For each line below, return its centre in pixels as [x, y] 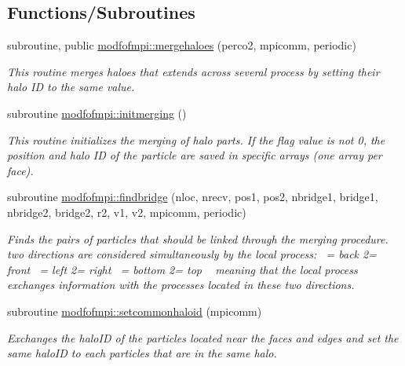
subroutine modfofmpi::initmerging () [97, 113]
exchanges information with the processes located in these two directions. [181, 285]
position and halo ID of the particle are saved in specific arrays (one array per [195, 155]
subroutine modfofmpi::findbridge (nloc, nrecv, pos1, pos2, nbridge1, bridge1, [193, 197]
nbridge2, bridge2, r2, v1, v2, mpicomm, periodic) [127, 212]
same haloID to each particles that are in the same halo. [142, 353]
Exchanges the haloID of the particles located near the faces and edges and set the [203, 337]
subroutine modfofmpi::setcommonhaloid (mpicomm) [135, 311]
